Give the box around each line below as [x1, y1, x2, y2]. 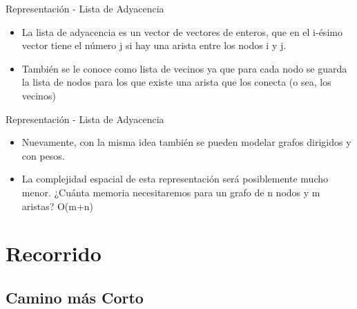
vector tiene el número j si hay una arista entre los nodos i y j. [21, 38, 287, 53]
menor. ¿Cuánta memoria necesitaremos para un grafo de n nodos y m [21, 185, 320, 199]
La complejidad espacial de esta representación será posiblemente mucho [21, 171, 328, 186]
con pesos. [21, 148, 65, 162]
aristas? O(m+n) [21, 198, 94, 213]
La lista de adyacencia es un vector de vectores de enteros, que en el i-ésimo [21, 24, 342, 39]
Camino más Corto [6, 286, 144, 308]
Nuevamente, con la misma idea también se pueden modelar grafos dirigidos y [21, 135, 351, 149]
